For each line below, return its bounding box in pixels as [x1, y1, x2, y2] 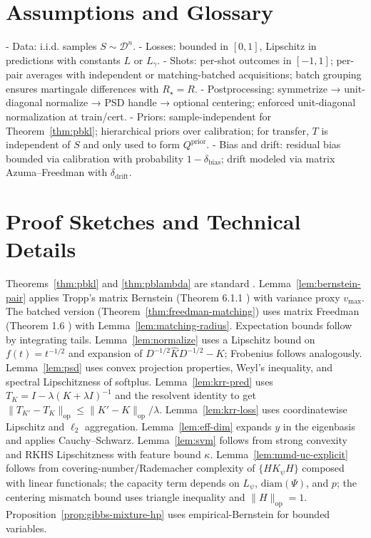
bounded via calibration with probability [6, 150, 184, 165]
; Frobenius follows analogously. [224, 346, 362, 361]
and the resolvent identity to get [115, 388, 256, 403]
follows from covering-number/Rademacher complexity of [6, 460, 255, 475]
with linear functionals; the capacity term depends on [6, 475, 240, 490]
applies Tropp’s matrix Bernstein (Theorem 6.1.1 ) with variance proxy [29, 289, 340, 304]
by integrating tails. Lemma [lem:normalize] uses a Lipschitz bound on [6, 331, 315, 346]
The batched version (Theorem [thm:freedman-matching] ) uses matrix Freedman [6, 304, 360, 319]
